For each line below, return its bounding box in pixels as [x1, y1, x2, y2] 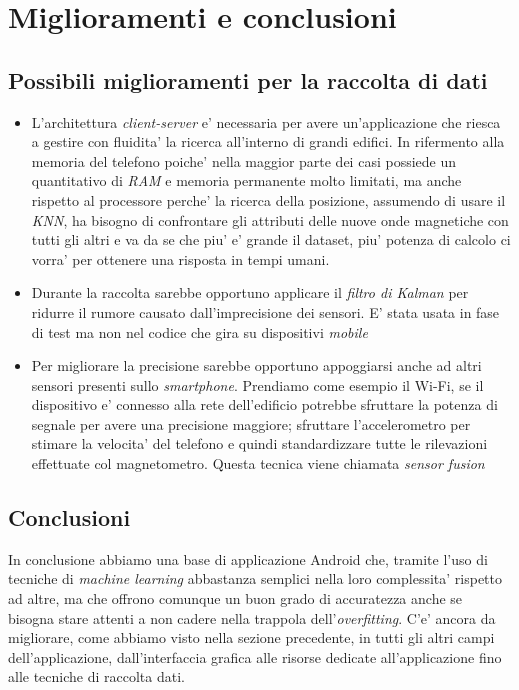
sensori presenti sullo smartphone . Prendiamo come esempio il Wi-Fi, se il [31, 374, 484, 395]
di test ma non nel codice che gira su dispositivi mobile [31, 321, 368, 342]
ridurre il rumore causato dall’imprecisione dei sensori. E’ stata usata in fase [31, 301, 500, 322]
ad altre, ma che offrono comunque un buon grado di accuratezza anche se [8, 588, 463, 609]
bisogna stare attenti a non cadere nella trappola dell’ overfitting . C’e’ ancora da [8, 607, 496, 628]
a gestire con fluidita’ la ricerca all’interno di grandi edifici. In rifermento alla [31, 131, 505, 152]
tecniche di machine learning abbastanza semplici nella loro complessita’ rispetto [8, 568, 503, 589]
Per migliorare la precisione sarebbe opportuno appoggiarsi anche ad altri [31, 355, 482, 376]
